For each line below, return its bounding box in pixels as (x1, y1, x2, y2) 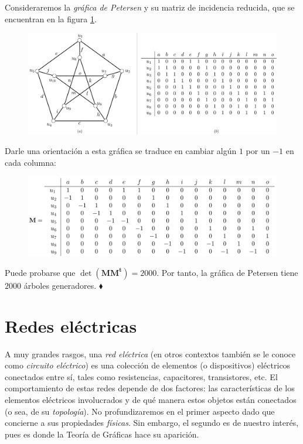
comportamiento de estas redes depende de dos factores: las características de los (5, 382, 295, 394)
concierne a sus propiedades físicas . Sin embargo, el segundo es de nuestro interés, (5, 416, 299, 429)
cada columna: (5, 156, 56, 168)
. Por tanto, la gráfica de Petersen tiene (156, 266, 298, 278)
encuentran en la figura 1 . (5, 12, 97, 25)
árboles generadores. (23, 279, 97, 291)
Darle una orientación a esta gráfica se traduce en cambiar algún (5, 145, 237, 157)
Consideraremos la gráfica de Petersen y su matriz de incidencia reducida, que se (5, 1, 295, 13)
